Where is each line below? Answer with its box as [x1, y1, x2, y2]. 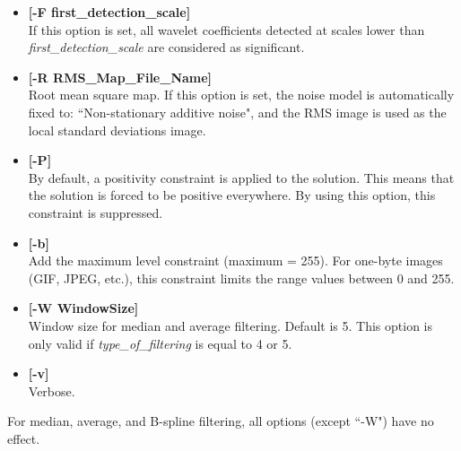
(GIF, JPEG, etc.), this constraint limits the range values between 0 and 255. [28, 268, 455, 287]
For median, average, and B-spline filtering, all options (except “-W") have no [7, 412, 434, 430]
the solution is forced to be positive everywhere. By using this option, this [28, 186, 436, 204]
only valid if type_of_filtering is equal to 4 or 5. [28, 334, 292, 352]
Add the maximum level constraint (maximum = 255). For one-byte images [28, 251, 443, 270]
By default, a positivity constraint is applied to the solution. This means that [28, 168, 455, 186]
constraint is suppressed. [28, 203, 163, 221]
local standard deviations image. [28, 120, 206, 139]
